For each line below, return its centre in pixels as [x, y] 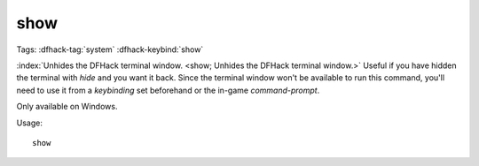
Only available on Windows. [67, 107]
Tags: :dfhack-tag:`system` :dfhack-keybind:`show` [110, 49]
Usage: [30, 123]
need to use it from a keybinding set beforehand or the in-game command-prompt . [168, 90]
